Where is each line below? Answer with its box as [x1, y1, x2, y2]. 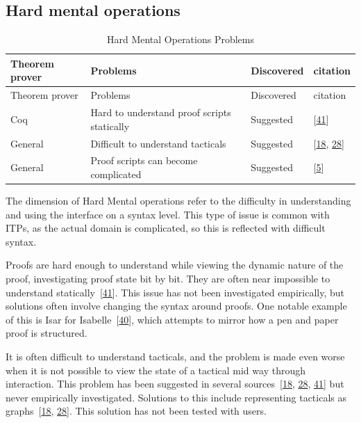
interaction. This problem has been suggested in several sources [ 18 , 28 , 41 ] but [6, 376, 344, 391]
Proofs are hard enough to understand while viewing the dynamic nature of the [6, 257, 344, 272]
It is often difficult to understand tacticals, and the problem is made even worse [6, 349, 345, 363]
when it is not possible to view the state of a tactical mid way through [6, 362, 305, 377]
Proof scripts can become [90, 153, 198, 168]
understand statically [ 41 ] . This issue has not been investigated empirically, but [6, 285, 344, 299]
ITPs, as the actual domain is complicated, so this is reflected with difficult [6, 221, 326, 235]
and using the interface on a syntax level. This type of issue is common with [6, 207, 330, 221]
